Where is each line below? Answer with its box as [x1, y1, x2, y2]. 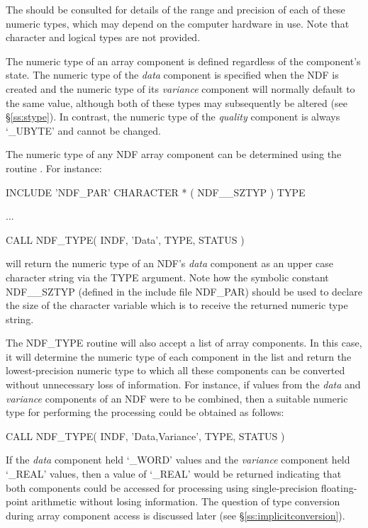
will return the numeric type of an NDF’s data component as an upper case [6, 256, 334, 271]
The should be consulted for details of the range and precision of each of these [6, 2, 345, 16]
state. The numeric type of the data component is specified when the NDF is [6, 67, 339, 82]
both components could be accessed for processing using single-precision [6, 480, 318, 495]
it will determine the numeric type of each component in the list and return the [6, 349, 352, 364]
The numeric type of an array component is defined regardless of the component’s [6, 53, 361, 68]
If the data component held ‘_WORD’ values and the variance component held [6, 452, 350, 467]
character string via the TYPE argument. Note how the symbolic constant [6, 269, 329, 284]
